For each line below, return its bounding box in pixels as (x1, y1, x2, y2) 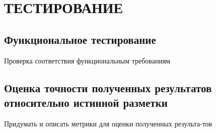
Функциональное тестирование (4, 31, 156, 47)
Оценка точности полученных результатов (4, 80, 212, 95)
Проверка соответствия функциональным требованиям (4, 55, 171, 65)
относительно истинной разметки (4, 94, 168, 110)
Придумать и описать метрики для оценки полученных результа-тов (4, 118, 212, 128)
